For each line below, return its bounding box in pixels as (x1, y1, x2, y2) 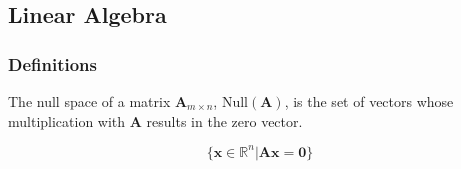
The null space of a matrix (8, 91, 171, 111)
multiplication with (8, 110, 126, 131)
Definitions (8, 51, 97, 76)
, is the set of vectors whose (284, 91, 454, 111)
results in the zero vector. (146, 110, 303, 131)
